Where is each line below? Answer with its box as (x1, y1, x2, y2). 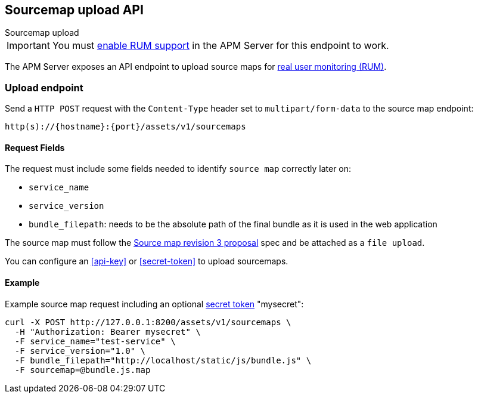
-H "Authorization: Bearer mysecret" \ (14, 326, 201, 337)
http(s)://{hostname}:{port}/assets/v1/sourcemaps (5, 122, 246, 132)
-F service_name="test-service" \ (14, 336, 176, 346)
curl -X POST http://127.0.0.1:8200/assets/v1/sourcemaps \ (5, 317, 291, 327)
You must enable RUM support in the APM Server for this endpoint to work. (52, 39, 389, 52)
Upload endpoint (5, 81, 83, 94)
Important (7, 39, 50, 52)
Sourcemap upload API (5, 2, 144, 17)
